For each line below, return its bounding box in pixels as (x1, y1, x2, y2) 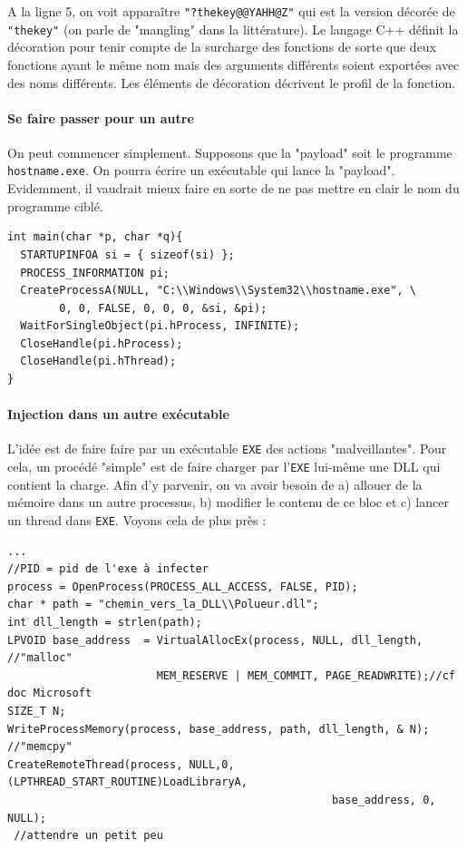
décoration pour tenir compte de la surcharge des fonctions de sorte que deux (7, 37, 437, 56)
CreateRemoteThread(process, (7, 757, 183, 771)
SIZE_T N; (7, 704, 66, 717)
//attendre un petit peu (14, 829, 163, 843)
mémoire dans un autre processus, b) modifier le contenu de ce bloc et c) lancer (7, 493, 449, 512)
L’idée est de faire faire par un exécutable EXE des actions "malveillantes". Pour (7, 439, 447, 458)
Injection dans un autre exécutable (7, 405, 229, 424)
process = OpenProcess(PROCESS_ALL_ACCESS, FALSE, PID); (7, 580, 358, 593)
